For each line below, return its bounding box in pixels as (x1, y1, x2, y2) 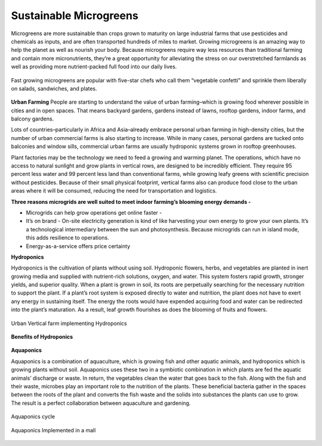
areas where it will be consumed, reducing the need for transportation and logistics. (11, 187, 217, 194)
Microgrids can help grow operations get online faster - (26, 209, 162, 216)
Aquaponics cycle (11, 413, 55, 420)
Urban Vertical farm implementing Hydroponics (11, 320, 128, 327)
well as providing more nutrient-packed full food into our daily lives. (11, 63, 177, 70)
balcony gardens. (11, 115, 54, 122)
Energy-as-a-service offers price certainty (26, 242, 131, 250)
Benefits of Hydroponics (11, 333, 73, 340)
